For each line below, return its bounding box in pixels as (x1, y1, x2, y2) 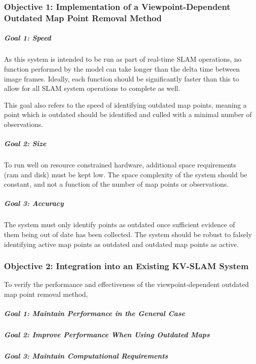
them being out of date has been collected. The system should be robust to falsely (4, 229, 252, 239)
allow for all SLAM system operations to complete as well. (4, 83, 181, 93)
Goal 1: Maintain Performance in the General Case (4, 308, 185, 319)
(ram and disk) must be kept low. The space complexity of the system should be (4, 169, 247, 179)
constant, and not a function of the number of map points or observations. (4, 179, 229, 189)
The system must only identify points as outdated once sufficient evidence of (4, 219, 235, 230)
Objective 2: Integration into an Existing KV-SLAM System (4, 260, 249, 272)
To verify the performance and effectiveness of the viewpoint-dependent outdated (4, 279, 249, 289)
